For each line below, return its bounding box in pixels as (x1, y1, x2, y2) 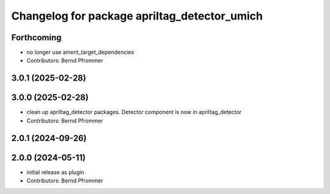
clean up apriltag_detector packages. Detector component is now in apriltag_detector (26, 109, 242, 116)
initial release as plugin (26, 168, 85, 176)
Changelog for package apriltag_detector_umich (11, 9, 263, 23)
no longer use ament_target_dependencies (26, 49, 134, 56)
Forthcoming (11, 32, 62, 43)
